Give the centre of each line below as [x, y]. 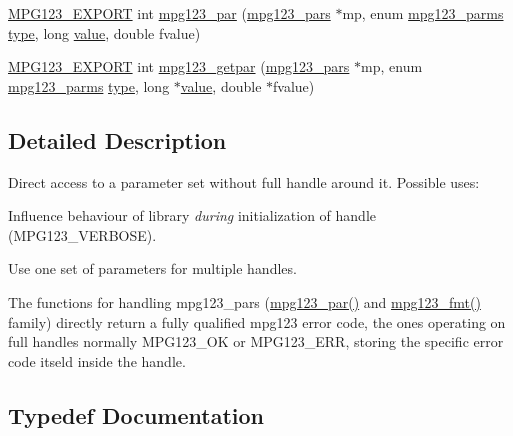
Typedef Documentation [136, 414]
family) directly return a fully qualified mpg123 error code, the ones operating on [257, 321]
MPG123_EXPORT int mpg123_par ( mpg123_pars [169, 13]
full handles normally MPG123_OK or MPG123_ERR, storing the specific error [256, 341]
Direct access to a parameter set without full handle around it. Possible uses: [244, 181]
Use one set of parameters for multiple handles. [152, 268]
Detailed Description [117, 139]
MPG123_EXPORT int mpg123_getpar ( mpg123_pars [179, 66]
